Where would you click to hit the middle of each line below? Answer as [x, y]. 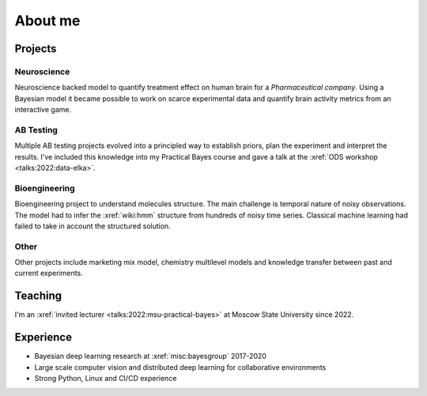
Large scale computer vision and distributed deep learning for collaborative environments [180, 367]
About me [47, 21]
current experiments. [49, 273]
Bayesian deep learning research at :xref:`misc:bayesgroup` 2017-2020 [150, 356]
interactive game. [43, 110]
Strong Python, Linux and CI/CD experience [106, 379]
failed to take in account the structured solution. [93, 226]
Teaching [38, 296]
